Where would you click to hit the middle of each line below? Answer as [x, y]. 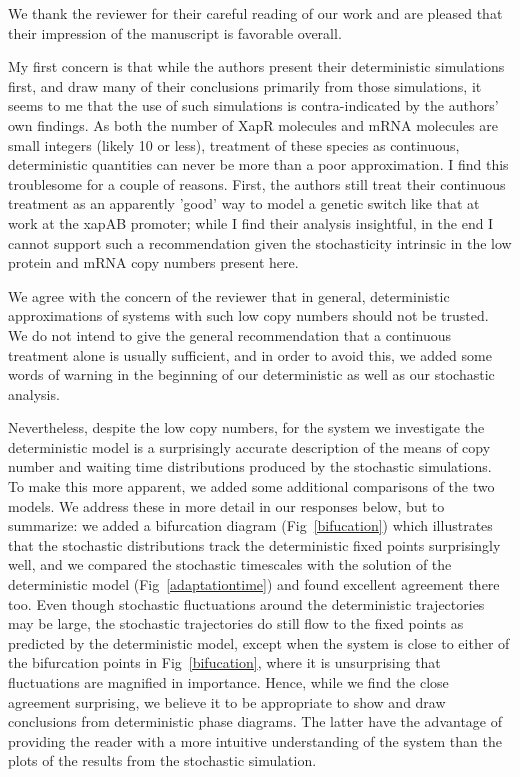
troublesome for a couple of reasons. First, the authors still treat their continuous [257, 183]
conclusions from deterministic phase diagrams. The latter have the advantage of [255, 721]
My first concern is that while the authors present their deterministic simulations [256, 66]
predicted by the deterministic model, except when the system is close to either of [259, 642]
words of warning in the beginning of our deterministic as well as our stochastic [251, 374]
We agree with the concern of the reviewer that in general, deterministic [229, 295]
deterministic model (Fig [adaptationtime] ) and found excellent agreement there [254, 584]
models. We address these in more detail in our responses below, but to [226, 505]
